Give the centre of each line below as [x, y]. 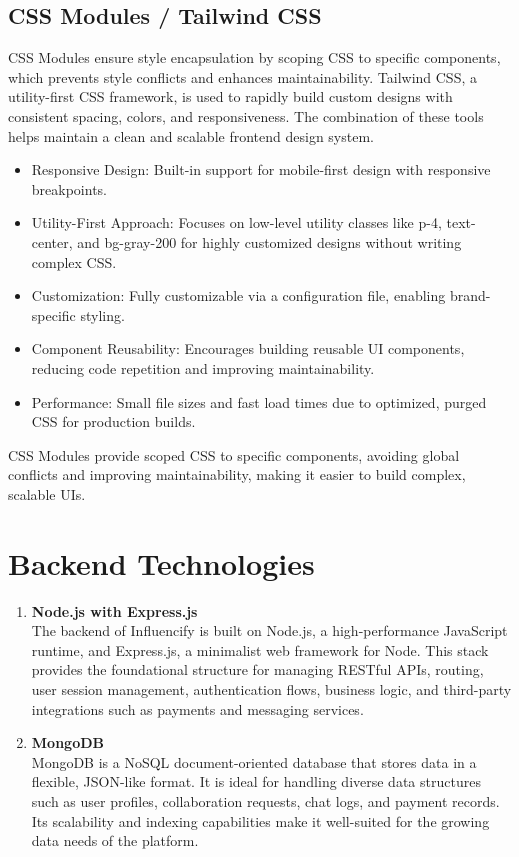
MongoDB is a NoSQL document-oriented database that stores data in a [254, 761]
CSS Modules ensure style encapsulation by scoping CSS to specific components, [254, 57]
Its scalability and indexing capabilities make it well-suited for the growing [260, 820]
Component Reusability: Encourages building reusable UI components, [248, 348]
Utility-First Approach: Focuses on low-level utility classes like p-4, [236, 222]
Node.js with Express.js [114, 610]
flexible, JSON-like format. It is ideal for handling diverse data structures [256, 781]
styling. [102, 314]
